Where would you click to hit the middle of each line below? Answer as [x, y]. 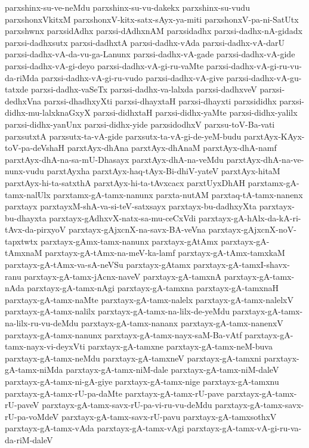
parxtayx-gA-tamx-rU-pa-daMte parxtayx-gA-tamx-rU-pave [115, 393]
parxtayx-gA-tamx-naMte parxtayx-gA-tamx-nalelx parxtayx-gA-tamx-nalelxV [149, 299]
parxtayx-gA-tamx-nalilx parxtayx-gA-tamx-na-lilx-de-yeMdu [117, 311]
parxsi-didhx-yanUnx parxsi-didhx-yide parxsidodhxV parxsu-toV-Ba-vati [140, 124]
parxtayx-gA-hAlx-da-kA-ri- [250, 217]
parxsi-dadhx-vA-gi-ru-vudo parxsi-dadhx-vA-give [132, 77]
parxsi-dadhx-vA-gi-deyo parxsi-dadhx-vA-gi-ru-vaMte [104, 65]
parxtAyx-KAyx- [274, 136]
